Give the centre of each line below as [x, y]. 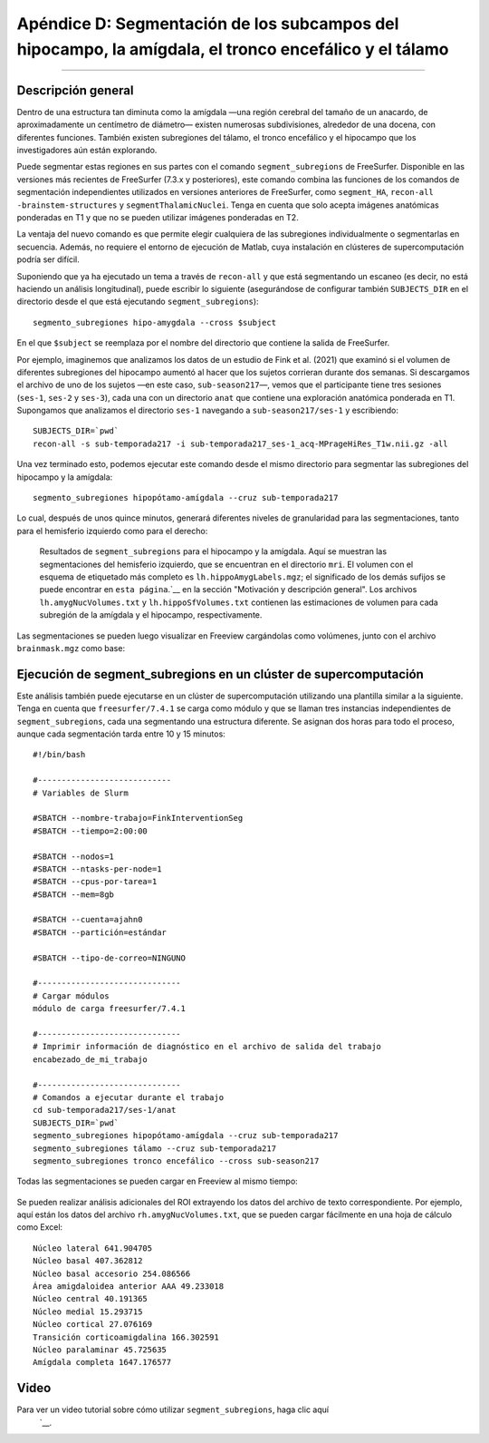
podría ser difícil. [48, 259]
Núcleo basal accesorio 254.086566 [112, 1273]
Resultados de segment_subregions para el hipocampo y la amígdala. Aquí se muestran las [213, 551]
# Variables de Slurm [81, 793]
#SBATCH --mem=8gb [74, 894]
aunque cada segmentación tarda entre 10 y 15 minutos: [121, 734]
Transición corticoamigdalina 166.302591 [126, 1337]
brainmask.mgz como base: [71, 648]
